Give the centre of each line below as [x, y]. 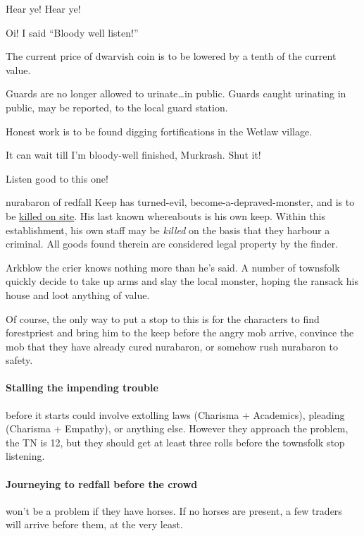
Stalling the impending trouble [82, 388]
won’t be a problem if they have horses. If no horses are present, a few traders [174, 510]
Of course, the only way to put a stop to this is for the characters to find [163, 318]
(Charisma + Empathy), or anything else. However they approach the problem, [177, 428]
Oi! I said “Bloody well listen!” [72, 32]
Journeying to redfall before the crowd [102, 483]
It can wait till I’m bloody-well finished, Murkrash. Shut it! [133, 155]
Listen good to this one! [57, 178]
